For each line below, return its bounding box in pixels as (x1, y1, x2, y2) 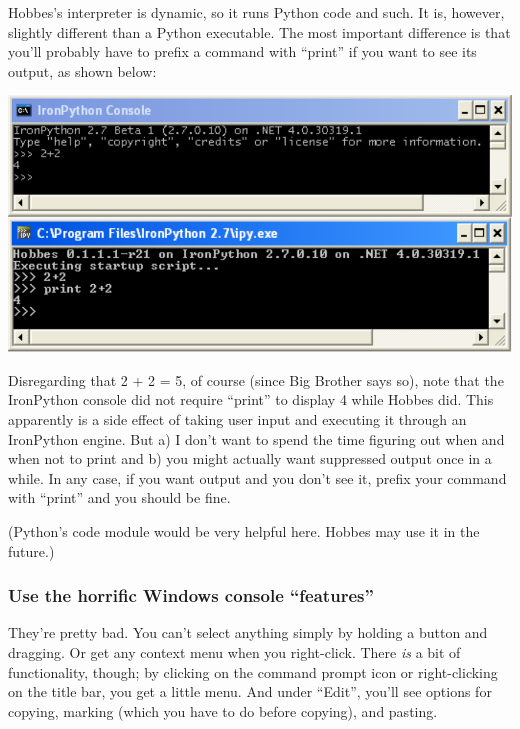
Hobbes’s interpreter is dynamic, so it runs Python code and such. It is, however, (8, 2, 505, 22)
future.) (8, 540, 55, 561)
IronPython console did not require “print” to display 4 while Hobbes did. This (8, 389, 494, 410)
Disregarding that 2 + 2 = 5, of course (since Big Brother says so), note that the (8, 369, 504, 390)
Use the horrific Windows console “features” (8, 583, 374, 608)
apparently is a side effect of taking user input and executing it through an (8, 409, 467, 430)
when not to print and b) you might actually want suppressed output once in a (8, 448, 492, 469)
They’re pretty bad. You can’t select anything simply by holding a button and (8, 622, 488, 643)
